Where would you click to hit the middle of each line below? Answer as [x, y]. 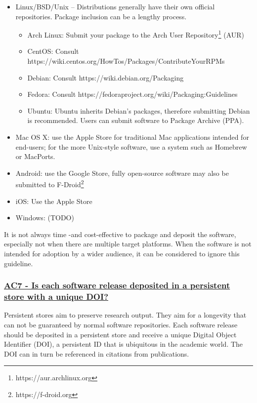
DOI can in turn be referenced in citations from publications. [97, 353]
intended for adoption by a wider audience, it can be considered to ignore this [122, 253]
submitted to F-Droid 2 [50, 184]
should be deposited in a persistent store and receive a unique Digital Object [120, 334]
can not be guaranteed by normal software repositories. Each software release [121, 324]
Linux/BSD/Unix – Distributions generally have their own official [115, 6]
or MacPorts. [35, 156]
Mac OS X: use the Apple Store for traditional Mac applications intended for [132, 137]
